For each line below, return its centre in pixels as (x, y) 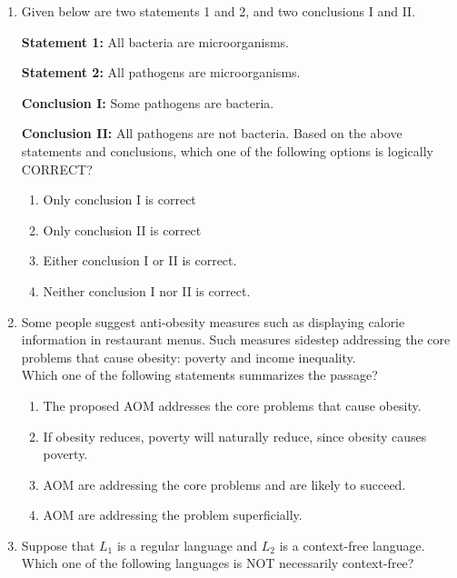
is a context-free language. (352, 545)
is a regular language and (187, 545)
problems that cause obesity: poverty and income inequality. (189, 357)
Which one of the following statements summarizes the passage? (199, 375)
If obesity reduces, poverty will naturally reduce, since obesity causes (235, 436)
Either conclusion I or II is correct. (140, 260)
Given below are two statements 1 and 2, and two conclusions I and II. (219, 11)
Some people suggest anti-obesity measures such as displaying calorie (213, 321)
